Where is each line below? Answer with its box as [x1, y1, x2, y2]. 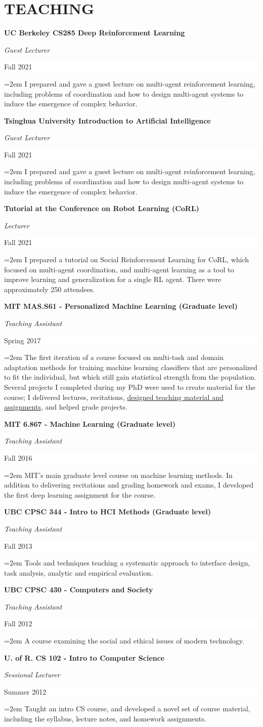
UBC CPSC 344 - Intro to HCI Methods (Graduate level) [4, 506, 211, 517]
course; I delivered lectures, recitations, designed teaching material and [4, 391, 224, 402]
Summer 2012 [4, 686, 47, 697]
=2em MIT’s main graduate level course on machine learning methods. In [4, 469, 233, 480]
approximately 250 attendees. [4, 284, 95, 294]
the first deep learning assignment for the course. [4, 489, 156, 500]
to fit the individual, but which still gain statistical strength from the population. [4, 372, 256, 382]
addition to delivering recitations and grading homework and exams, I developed [4, 479, 254, 490]
